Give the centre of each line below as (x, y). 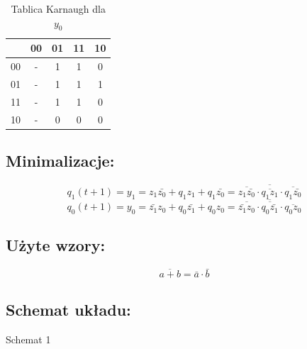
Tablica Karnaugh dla (58, 9)
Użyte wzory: (56, 245)
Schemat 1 (28, 339)
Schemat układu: (68, 309)
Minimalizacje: (60, 161)
